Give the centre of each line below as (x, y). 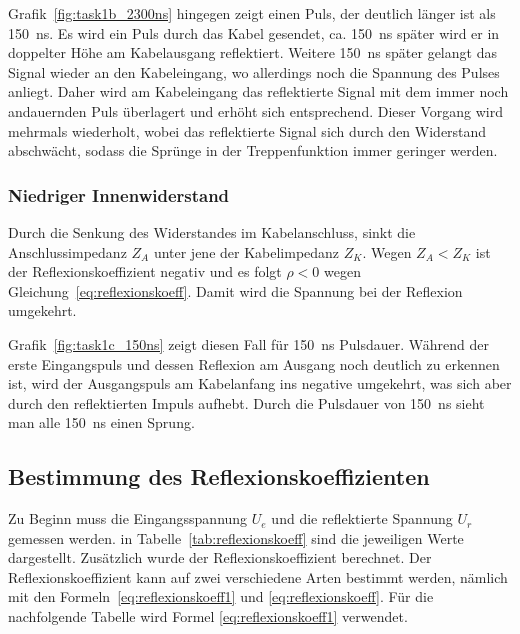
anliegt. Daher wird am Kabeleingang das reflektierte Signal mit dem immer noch (258, 91)
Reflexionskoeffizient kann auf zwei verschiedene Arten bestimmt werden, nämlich (258, 576)
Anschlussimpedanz (67, 251)
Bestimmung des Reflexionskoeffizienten (219, 476)
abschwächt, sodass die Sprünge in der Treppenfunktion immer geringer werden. (253, 150)
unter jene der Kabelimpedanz (246, 251)
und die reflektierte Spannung (362, 518)
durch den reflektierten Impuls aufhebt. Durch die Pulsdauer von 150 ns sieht (246, 402)
